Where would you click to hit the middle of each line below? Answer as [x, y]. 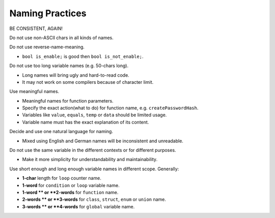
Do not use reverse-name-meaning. [47, 47]
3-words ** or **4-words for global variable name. [78, 206]
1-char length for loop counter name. [62, 178]
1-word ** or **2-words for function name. [70, 192]
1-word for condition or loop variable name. [71, 185]
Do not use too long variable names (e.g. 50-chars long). [69, 66]
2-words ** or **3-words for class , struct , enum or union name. [94, 199]
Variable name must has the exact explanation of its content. [86, 122]
